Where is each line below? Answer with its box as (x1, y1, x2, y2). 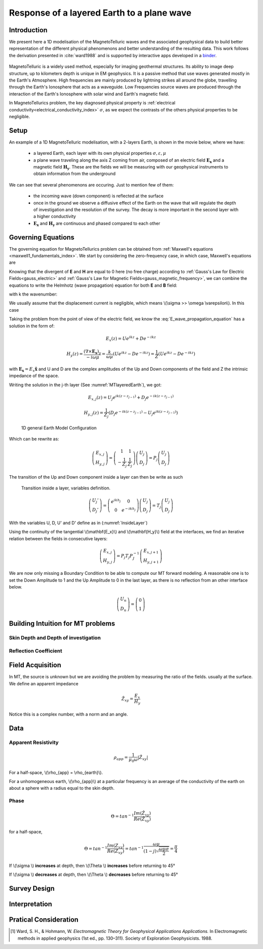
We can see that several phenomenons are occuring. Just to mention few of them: (9, 182, 174, 188)
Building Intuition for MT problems (9, 619, 115, 628)
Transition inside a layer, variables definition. (21, 485, 111, 491)
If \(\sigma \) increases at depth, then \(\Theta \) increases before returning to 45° (9, 863, 175, 868)
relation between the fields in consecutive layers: (9, 535, 108, 542)
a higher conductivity (33, 213, 76, 219)
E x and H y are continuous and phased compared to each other (33, 220, 160, 227)
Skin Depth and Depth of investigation (9, 634, 101, 641)
